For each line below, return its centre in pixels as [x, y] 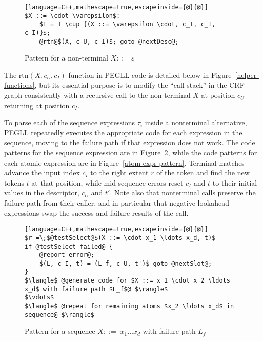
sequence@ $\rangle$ [60, 315]
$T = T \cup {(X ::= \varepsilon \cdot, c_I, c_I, [127, 24]
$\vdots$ [39, 298]
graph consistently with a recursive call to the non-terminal [97, 95]
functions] [19, 85]
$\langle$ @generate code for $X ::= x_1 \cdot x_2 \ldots [127, 281]
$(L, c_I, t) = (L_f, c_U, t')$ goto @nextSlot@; [126, 263]
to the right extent [119, 173]
